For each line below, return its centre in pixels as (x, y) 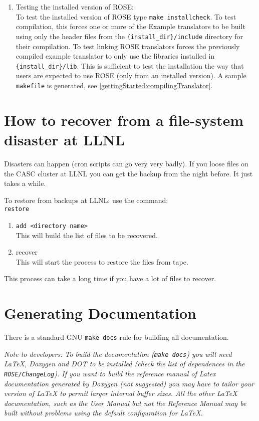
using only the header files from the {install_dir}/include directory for (129, 36)
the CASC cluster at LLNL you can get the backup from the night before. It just (128, 173)
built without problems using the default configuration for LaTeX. (103, 413)
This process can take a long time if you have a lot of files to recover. (110, 278)
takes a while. (25, 183)
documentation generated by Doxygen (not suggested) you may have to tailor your (129, 383)
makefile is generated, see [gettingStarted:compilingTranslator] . (114, 85)
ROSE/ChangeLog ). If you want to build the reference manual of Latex (110, 373)
